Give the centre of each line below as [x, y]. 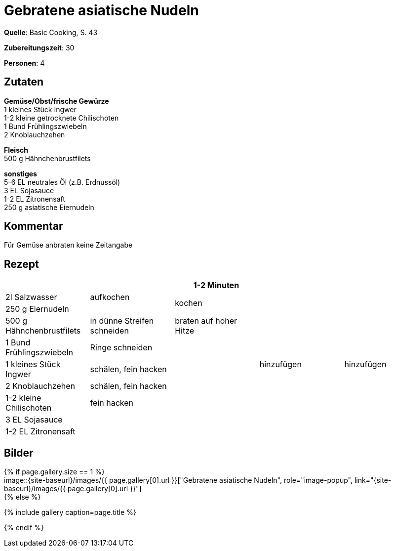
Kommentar [34, 226]
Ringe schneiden [121, 348]
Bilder [19, 453]
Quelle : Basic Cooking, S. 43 [51, 32]
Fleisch [16, 150]
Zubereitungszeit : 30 [39, 47]
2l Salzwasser [31, 297]
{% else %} [22, 497]
